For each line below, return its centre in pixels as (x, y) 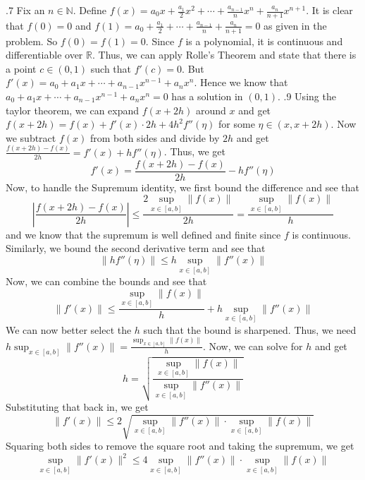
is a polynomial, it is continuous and (264, 41)
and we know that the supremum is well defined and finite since (143, 234)
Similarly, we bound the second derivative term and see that (136, 248)
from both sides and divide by (155, 137)
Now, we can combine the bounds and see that (106, 281)
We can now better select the (69, 329)
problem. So (32, 41)
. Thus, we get (194, 151)
